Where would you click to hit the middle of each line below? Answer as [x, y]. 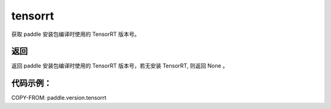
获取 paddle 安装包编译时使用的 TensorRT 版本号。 [76, 34]
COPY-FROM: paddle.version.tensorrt [59, 98]
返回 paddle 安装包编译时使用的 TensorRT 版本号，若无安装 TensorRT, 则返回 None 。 [120, 66]
